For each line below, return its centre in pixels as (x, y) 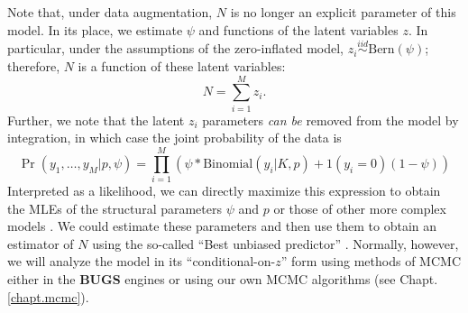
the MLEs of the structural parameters (115, 208)
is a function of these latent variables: (182, 66)
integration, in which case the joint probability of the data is (174, 138)
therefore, (34, 66)
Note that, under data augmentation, (110, 12)
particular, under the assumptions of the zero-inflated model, (175, 48)
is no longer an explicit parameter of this (343, 12)
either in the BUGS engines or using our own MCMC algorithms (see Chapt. (223, 279)
